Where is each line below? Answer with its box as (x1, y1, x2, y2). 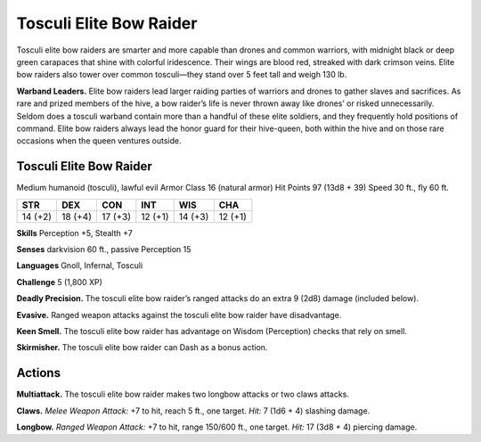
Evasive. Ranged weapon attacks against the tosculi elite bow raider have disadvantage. (16, 309, 342, 320)
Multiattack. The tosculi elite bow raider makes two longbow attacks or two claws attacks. (16, 389, 349, 400)
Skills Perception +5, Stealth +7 (16, 227, 133, 238)
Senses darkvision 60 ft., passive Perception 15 (16, 243, 192, 254)
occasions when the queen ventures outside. (16, 135, 182, 146)
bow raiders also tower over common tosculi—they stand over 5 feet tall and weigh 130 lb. (16, 70, 347, 80)
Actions (16, 365, 61, 381)
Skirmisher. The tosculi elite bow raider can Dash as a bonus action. (16, 342, 268, 353)
